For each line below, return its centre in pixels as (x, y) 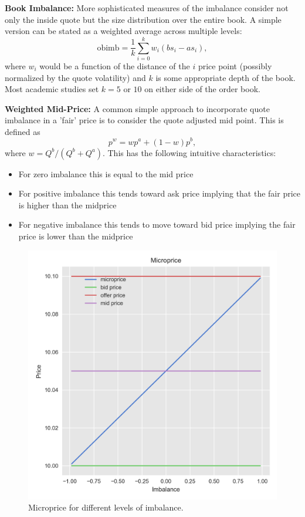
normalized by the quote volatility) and (75, 77)
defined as (23, 131)
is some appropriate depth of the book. (226, 77)
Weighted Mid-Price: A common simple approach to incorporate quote (137, 108)
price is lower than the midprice (76, 236)
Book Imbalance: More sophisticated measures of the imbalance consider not (147, 8)
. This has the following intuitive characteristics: (189, 152)
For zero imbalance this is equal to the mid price (106, 173)
